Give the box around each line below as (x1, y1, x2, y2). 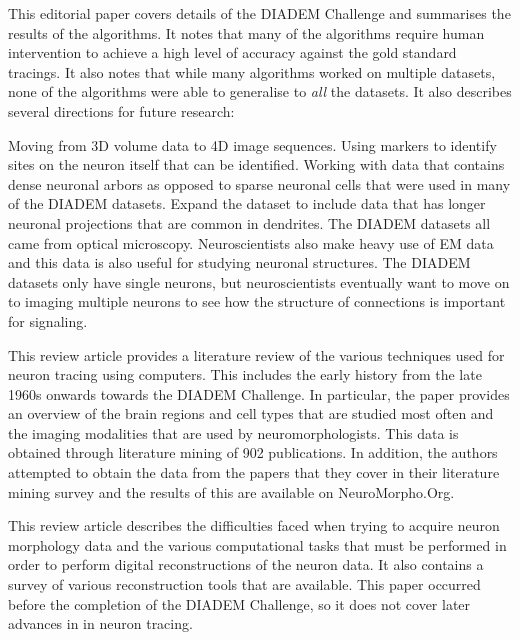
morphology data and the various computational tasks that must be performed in (8, 534, 507, 555)
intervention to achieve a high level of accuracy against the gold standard (8, 42, 457, 63)
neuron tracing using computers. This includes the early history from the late (8, 364, 482, 385)
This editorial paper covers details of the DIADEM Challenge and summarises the (8, 3, 511, 23)
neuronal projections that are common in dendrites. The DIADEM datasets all (8, 212, 491, 233)
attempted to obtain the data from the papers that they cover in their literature (8, 462, 500, 483)
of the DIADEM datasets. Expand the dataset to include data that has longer (8, 193, 486, 214)
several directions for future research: (8, 100, 235, 121)
